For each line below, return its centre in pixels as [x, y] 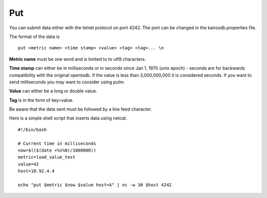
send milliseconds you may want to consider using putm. [67, 82]
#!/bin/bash [32, 129]
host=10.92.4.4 [36, 171]
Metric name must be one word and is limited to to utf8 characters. [77, 59]
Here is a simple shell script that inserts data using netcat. [68, 118]
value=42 [28, 164]
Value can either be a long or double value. [53, 91]
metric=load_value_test [47, 157]
